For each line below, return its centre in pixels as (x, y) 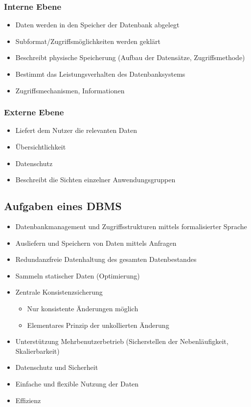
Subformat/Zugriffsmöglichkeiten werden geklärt (88, 41)
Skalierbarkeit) (37, 351)
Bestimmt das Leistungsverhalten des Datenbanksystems (100, 74)
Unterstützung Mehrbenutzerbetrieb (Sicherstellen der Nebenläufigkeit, (122, 341)
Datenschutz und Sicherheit (57, 367)
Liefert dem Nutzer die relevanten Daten (76, 130)
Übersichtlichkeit (41, 147)
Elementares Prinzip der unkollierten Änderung (98, 325)
